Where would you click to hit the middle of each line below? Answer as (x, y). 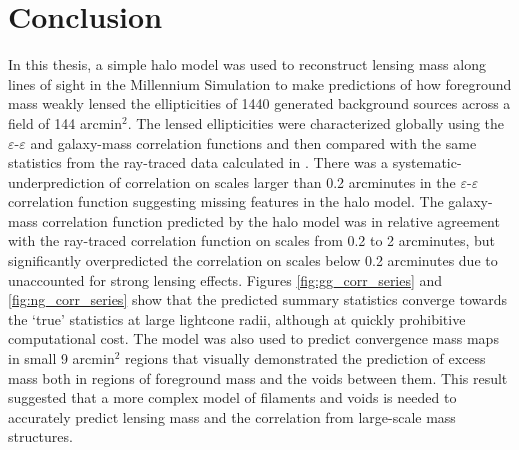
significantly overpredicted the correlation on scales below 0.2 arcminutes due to (253, 260)
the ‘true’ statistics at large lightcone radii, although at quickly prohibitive (237, 318)
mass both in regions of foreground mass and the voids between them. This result (258, 377)
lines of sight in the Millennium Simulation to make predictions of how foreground (260, 83)
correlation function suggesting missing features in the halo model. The (226, 201)
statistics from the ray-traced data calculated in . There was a (198, 162)
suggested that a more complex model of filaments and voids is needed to (232, 397)
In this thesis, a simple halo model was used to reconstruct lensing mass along (247, 64)
